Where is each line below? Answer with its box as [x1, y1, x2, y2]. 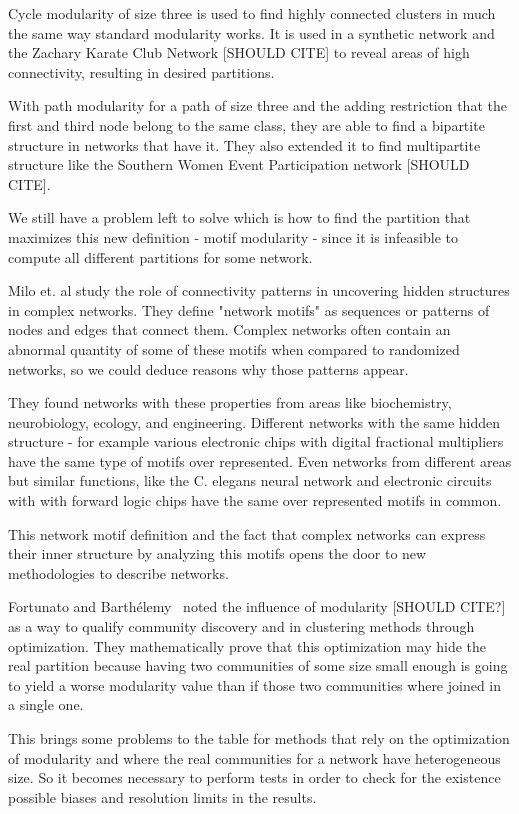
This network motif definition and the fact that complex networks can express [8, 523, 486, 544]
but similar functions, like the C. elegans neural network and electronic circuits [8, 470, 492, 491]
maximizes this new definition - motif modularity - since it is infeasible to [8, 226, 458, 247]
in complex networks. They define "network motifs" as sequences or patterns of [8, 299, 490, 320]
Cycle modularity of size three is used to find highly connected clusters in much [8, 3, 496, 23]
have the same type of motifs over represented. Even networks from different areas [8, 450, 512, 471]
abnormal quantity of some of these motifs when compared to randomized [8, 338, 460, 359]
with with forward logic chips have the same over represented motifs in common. [8, 490, 502, 511]
